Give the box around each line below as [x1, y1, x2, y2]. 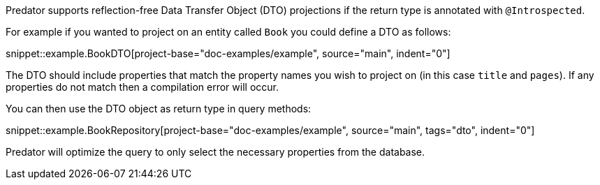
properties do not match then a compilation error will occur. [6, 81, 279, 93]
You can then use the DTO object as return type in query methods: [6, 103, 312, 114]
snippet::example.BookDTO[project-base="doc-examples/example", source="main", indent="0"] [6, 47, 451, 59]
